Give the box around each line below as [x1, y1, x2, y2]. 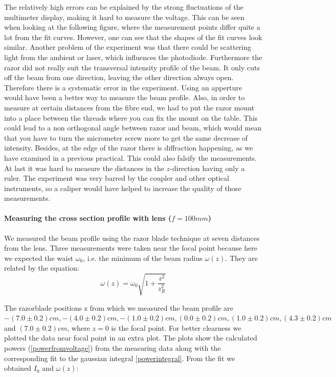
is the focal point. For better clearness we [111, 322, 242, 333]
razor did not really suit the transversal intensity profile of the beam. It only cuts [4, 62, 260, 72]
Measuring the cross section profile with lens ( [4, 213, 172, 223]
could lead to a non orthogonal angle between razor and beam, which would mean [4, 122, 262, 133]
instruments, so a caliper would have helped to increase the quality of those [4, 182, 242, 193]
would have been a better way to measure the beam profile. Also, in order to [4, 92, 245, 103]
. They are [225, 252, 258, 263]
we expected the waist [4, 252, 73, 263]
